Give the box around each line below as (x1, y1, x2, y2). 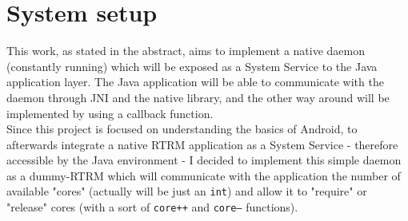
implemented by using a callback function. (6, 105, 214, 121)
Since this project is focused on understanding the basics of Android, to (6, 120, 358, 137)
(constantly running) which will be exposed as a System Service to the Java (6, 57, 378, 74)
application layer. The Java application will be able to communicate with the (6, 73, 384, 90)
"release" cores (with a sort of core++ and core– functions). (6, 199, 298, 215)
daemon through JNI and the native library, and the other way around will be (6, 89, 390, 105)
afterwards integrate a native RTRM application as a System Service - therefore (6, 136, 398, 152)
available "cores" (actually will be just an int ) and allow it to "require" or (6, 183, 367, 199)
